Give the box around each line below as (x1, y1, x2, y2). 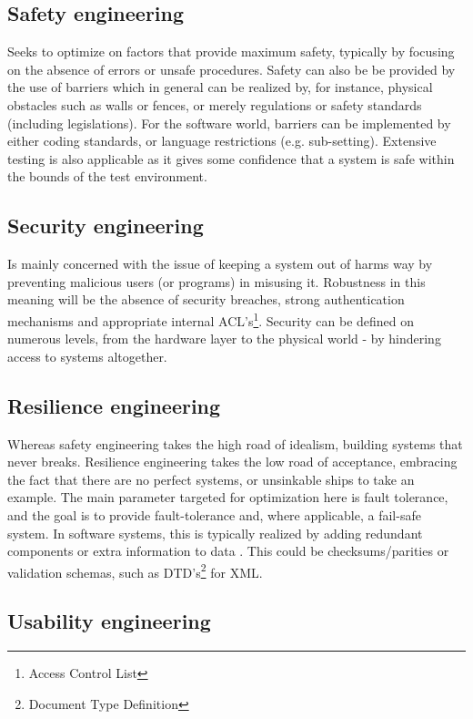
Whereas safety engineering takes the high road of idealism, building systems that (7, 434, 463, 453)
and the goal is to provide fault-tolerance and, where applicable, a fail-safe (7, 505, 421, 524)
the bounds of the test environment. (7, 167, 207, 186)
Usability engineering (7, 607, 211, 635)
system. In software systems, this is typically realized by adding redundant (7, 523, 423, 542)
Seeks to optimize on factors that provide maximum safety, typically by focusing (7, 42, 455, 61)
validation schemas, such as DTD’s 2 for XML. (7, 560, 263, 581)
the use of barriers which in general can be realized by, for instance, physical (7, 77, 433, 97)
